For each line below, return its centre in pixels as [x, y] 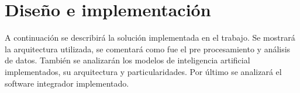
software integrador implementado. [67, 83]
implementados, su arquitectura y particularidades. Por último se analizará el [143, 71]
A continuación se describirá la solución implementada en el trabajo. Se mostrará [150, 37]
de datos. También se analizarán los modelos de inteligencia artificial [127, 60]
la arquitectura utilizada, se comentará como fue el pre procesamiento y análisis [148, 49]
